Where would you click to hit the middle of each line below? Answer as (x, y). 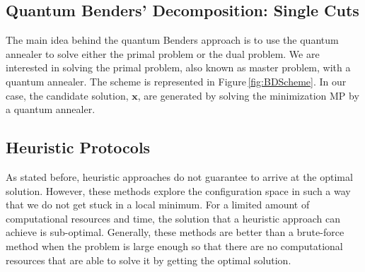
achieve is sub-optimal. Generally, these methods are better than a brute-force (175, 232)
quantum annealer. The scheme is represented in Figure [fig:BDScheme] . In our (176, 81)
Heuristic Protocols (78, 147)
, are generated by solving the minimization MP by (248, 95)
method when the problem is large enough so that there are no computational (174, 246)
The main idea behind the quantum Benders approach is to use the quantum (172, 40)
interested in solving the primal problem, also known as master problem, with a (178, 67)
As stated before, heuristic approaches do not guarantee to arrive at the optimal (179, 176)
